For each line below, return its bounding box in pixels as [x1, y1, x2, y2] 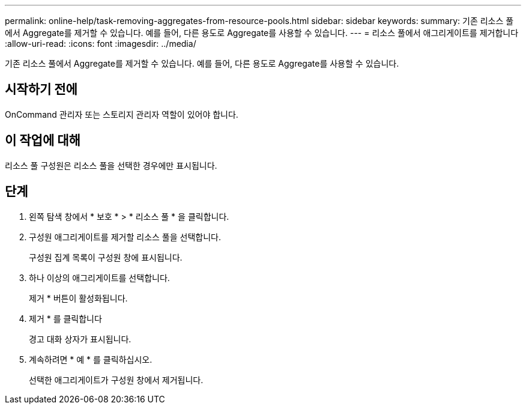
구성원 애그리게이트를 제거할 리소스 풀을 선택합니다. [29, 231, 221, 242]
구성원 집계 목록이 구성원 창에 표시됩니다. [29, 252, 183, 262]
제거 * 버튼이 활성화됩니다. [29, 292, 128, 303]
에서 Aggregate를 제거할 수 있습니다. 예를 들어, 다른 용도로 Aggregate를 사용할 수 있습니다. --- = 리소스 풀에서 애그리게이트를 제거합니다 [5, 28, 519, 38]
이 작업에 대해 [5, 133, 80, 148]
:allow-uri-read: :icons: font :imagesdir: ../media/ [5, 38, 196, 49]
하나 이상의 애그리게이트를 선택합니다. [29, 272, 170, 283]
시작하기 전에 [5, 82, 77, 97]
